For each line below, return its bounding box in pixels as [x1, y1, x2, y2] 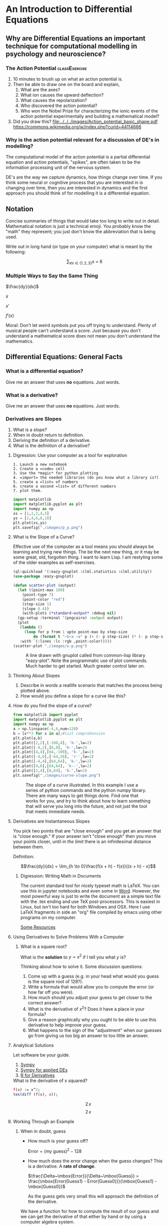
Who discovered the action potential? [20, 102, 97, 108]
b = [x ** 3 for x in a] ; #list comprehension [12, 731, 105, 736]
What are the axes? [20, 86, 60, 92]
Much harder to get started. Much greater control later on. [25, 663, 145, 669]
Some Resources [20, 924, 55, 930]
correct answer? [27, 1000, 62, 1006]
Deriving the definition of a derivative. [12, 437, 91, 443]
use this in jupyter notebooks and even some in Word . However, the [20, 887, 160, 893]
